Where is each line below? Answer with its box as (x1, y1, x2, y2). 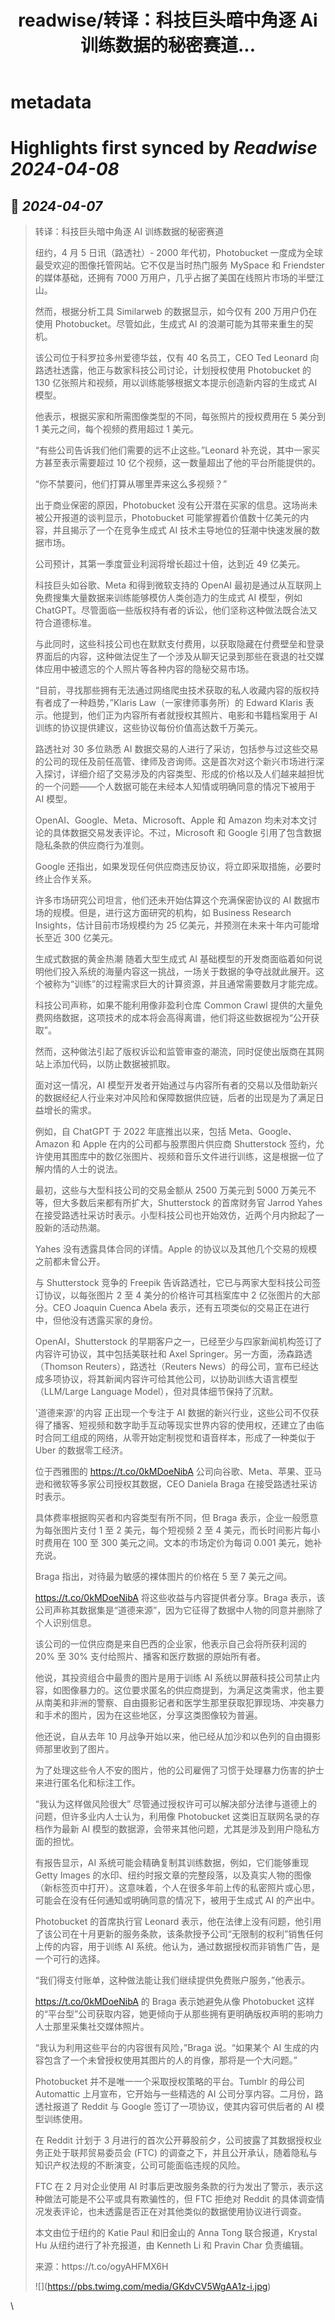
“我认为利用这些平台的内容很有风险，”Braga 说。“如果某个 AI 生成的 (34, 2042, 311, 2054)
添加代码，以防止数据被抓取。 (52, 1058, 176, 1070)
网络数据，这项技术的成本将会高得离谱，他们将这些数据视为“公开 (43, 1012, 311, 1024)
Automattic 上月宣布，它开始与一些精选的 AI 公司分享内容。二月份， (34, 2088, 315, 2100)
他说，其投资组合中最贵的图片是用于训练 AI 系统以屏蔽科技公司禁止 (34, 1672, 312, 1684)
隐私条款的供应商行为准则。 (34, 839, 150, 851)
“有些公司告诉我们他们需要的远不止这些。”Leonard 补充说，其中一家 (34, 444, 312, 456)
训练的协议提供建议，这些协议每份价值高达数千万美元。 (34, 722, 263, 734)
